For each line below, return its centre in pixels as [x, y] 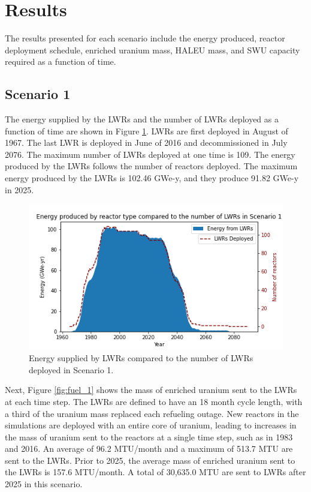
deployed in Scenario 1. [71, 369]
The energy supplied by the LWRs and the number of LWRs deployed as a [142, 119]
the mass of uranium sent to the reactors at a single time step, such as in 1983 [149, 436]
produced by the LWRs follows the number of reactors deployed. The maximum [151, 166]
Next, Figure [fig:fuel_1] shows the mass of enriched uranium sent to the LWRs [151, 390]
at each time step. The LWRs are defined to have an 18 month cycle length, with [154, 401]
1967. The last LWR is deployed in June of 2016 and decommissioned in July [146, 142]
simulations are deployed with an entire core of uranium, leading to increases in [151, 425]
